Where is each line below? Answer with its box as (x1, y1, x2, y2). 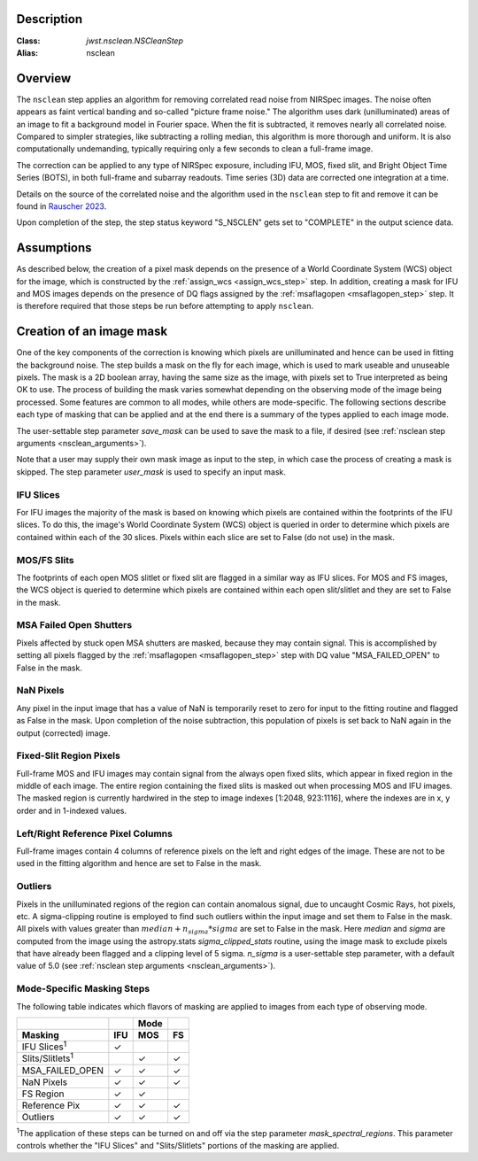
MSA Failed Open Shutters (16, 619, 133, 631)
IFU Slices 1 (21, 1039, 67, 1053)
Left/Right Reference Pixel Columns (16, 827, 173, 840)
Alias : (16, 47, 39, 58)
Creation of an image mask (16, 324, 168, 339)
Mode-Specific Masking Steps (16, 983, 150, 995)
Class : (16, 35, 41, 46)
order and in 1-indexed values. (16, 805, 127, 816)
